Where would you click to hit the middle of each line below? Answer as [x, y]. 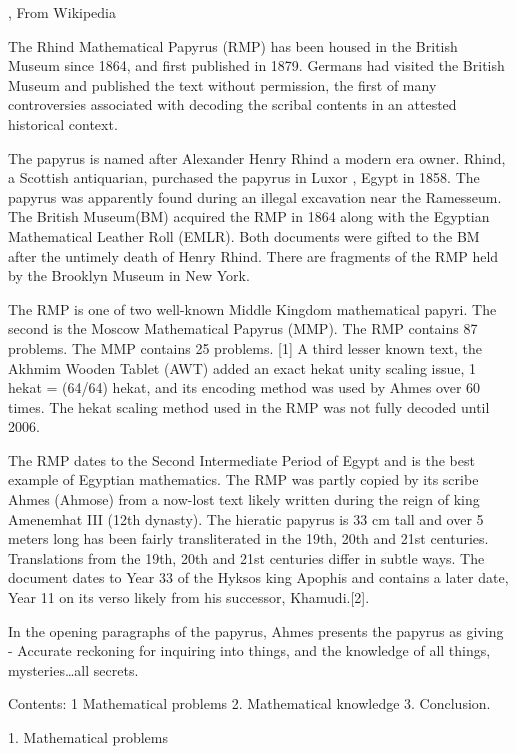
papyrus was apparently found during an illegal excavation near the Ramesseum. [255, 196]
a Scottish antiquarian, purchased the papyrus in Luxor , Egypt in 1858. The [244, 177]
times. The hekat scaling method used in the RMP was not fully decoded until [249, 406]
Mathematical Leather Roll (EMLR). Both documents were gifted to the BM [244, 235]
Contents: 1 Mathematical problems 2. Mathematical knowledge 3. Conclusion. [249, 703]
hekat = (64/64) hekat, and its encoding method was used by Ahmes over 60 [244, 387]
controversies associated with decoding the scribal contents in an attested [232, 104]
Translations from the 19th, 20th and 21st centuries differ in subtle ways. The [246, 557]
